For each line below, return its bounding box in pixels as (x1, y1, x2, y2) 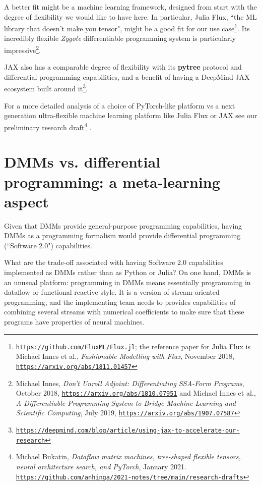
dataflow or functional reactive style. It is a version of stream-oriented (4, 287, 220, 297)
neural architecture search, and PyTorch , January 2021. (16, 461, 186, 471)
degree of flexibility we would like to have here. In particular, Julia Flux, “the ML (4, 11, 257, 22)
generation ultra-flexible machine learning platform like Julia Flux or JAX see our (4, 110, 257, 121)
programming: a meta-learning (4, 171, 220, 192)
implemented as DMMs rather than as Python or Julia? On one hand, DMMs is (4, 267, 251, 278)
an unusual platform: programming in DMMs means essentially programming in (4, 277, 251, 287)
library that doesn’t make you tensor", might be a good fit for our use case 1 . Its (4, 22, 250, 33)
